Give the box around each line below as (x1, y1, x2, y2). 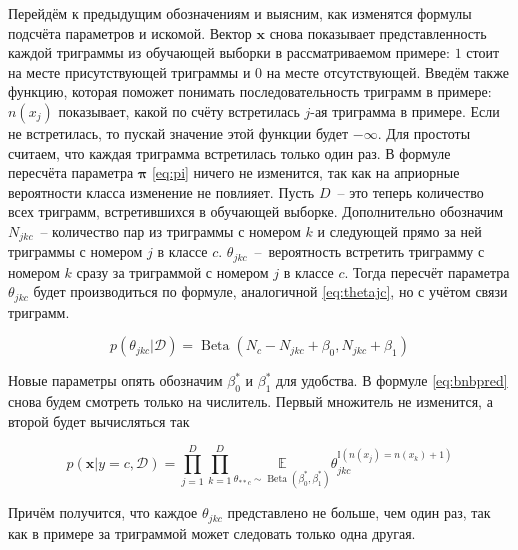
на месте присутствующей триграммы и (8, 61, 251, 82)
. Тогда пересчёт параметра (344, 261, 510, 282)
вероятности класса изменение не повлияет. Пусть (8, 181, 315, 202)
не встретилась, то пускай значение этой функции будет (8, 122, 349, 143)
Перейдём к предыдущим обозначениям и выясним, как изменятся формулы (8, 3, 472, 23)
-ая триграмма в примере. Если (310, 100, 500, 121)
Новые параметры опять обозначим (8, 370, 223, 391)
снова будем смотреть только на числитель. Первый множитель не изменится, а (8, 391, 493, 412)
